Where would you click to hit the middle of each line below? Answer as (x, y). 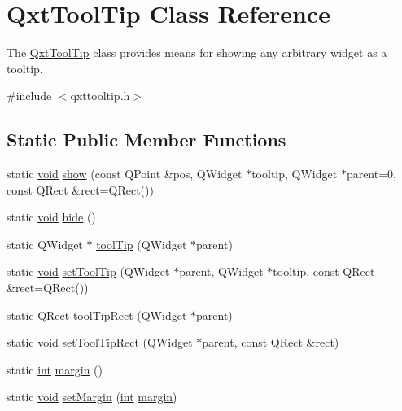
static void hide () (51, 217)
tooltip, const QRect (324, 271)
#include (29, 96)
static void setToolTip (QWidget (88, 271)
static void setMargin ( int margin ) (92, 397)
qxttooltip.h (100, 96)
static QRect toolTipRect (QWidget (97, 315)
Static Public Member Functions (146, 140)
